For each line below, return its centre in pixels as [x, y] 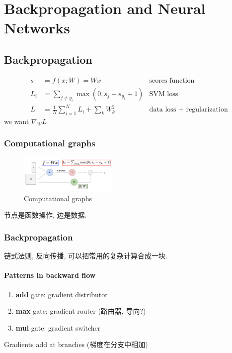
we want [17, 121]
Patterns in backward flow [50, 275]
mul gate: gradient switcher [58, 327]
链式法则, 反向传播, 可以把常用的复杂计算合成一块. [86, 256]
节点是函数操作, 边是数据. [45, 215]
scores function [172, 80]
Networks [37, 28]
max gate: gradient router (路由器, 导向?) [81, 311]
